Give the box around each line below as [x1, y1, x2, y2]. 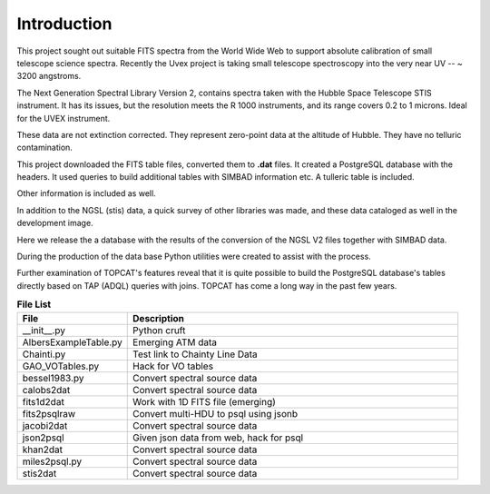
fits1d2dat [22, 395, 65, 408]
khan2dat [22, 443, 64, 456]
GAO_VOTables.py [22, 360, 100, 372]
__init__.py [22, 323, 65, 336]
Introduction [16, 14, 113, 34]
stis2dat [22, 467, 57, 479]
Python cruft [132, 323, 186, 336]
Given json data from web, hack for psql [132, 431, 304, 444]
